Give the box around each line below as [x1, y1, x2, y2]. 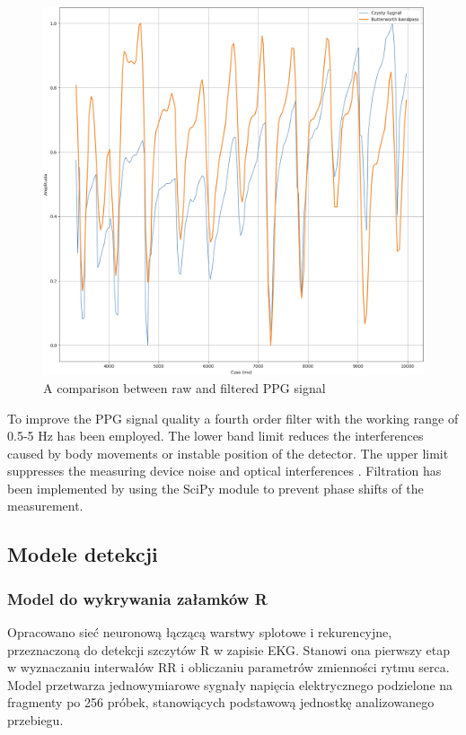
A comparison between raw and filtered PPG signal [43, 378, 326, 397]
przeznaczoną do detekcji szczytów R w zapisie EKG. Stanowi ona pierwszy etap [7, 640, 451, 659]
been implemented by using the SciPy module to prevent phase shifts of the [7, 478, 424, 497]
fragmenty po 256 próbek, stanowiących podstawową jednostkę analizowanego [7, 693, 435, 712]
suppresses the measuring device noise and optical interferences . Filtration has [7, 461, 442, 480]
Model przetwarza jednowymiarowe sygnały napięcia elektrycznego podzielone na [7, 675, 453, 694]
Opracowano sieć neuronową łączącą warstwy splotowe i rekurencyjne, [7, 623, 392, 642]
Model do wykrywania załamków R [7, 587, 268, 609]
